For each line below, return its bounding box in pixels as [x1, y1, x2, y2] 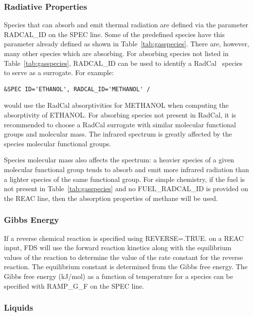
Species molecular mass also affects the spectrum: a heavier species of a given [4, 155, 235, 165]
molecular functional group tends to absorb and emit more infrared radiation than [4, 164, 249, 174]
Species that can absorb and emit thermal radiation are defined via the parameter [4, 20, 249, 30]
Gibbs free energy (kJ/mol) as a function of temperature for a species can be [4, 271, 233, 281]
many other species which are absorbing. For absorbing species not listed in [4, 48, 229, 58]
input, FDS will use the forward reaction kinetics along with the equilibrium [4, 242, 232, 253]
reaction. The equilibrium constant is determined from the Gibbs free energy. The [4, 261, 248, 272]
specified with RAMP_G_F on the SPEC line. [4, 280, 145, 291]
